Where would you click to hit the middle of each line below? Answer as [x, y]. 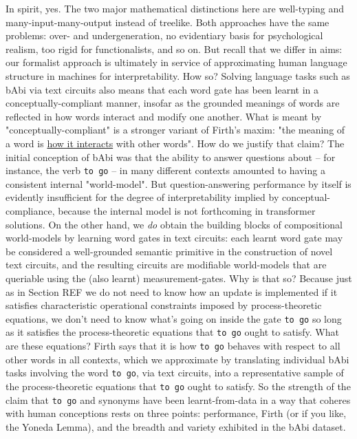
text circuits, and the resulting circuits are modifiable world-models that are [166, 265]
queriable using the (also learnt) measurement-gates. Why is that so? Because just [179, 278]
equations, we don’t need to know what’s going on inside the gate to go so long [174, 318]
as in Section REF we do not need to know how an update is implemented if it [172, 291]
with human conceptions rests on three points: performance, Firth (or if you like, [176, 413]
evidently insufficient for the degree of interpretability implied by [142, 197]
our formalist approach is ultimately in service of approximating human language [176, 62]
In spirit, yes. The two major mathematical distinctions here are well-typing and [175, 8]
